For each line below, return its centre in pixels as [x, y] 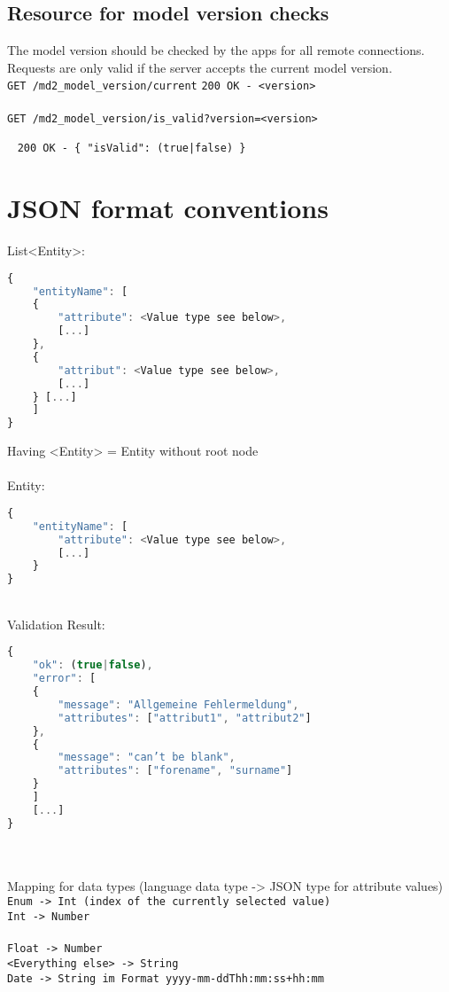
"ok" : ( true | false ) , [93, 665]
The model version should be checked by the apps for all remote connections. [216, 50]
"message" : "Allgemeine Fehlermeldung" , [178, 704]
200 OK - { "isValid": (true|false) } [132, 148]
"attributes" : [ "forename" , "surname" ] [175, 771]
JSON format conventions [168, 208]
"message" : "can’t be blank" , [147, 758]
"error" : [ [64, 679]
